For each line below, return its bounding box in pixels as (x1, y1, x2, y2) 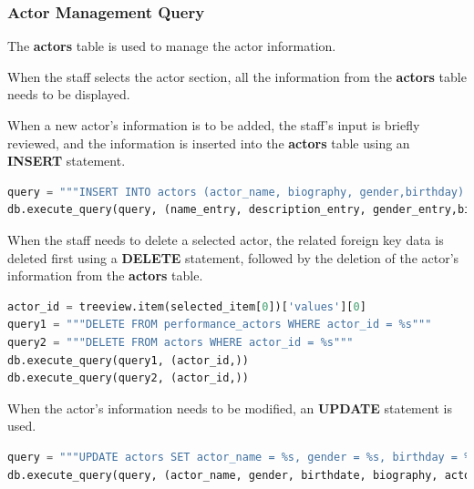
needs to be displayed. (7, 85, 130, 104)
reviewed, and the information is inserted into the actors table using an (7, 133, 410, 152)
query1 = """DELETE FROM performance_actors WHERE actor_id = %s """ (7, 318, 432, 331)
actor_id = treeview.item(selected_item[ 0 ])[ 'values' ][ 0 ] (7, 300, 366, 313)
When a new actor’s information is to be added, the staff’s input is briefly (7, 116, 420, 134)
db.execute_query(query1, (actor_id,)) (7, 353, 249, 367)
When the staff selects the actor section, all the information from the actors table (7, 66, 467, 86)
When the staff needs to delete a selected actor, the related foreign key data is (7, 229, 444, 249)
